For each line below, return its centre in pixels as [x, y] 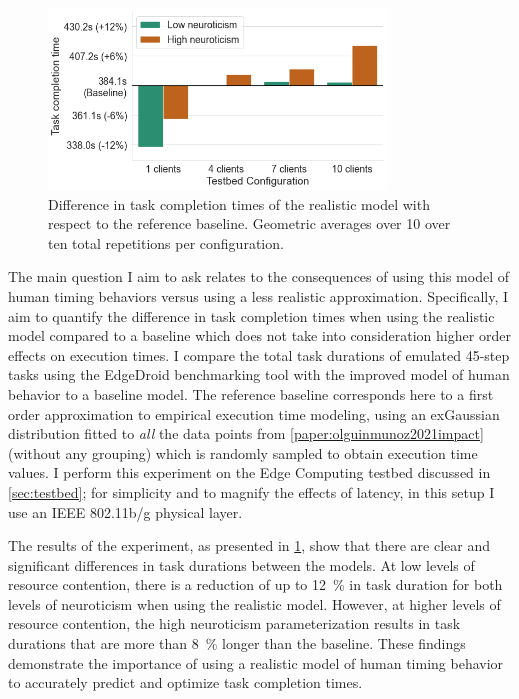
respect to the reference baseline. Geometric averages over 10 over [249, 223]
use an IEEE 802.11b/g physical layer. [125, 511]
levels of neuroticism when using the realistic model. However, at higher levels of [254, 603]
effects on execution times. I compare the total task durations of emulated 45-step [259, 354]
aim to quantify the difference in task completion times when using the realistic [251, 315]
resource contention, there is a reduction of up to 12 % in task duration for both [255, 584]
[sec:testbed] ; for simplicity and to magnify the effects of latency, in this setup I [251, 491]
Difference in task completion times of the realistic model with [239, 203]
